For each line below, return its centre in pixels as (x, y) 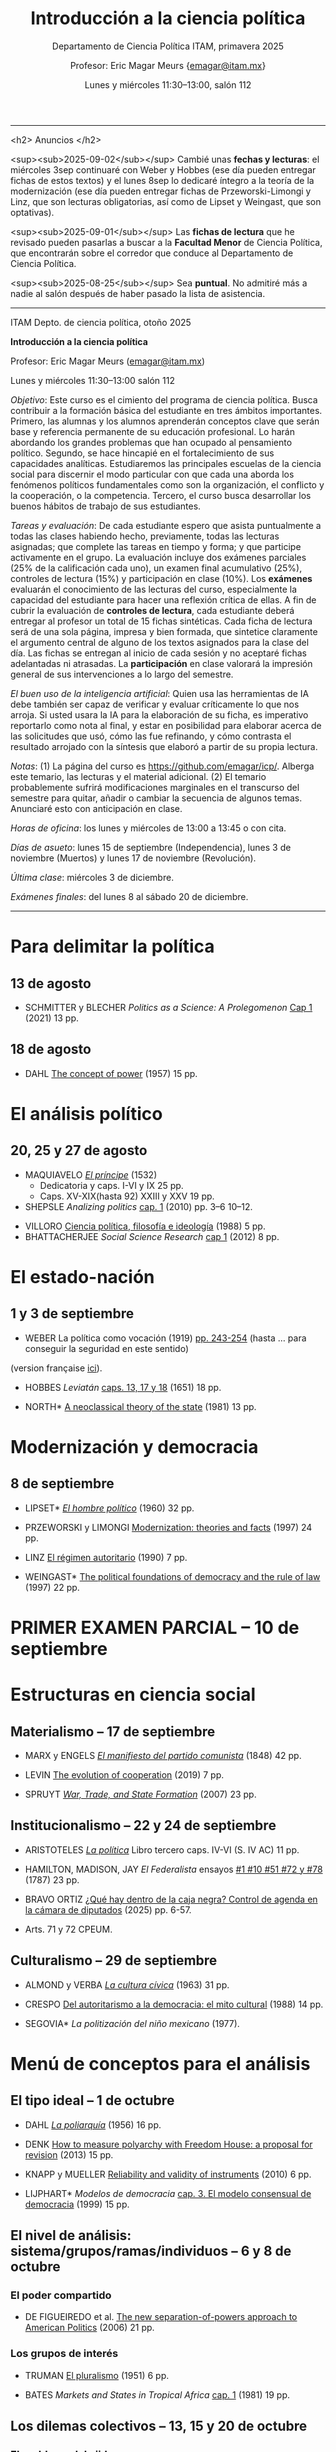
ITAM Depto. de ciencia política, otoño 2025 (101, 322)
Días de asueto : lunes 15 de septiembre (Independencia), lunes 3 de (151, 847)
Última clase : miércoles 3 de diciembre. (92, 877)
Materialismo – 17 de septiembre (113, 1731)
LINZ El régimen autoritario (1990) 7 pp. (106, 1557)
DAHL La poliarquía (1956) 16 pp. (93, 2124)
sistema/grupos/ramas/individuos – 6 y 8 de (151, 2250)
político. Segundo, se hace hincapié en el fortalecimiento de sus (142, 453)
